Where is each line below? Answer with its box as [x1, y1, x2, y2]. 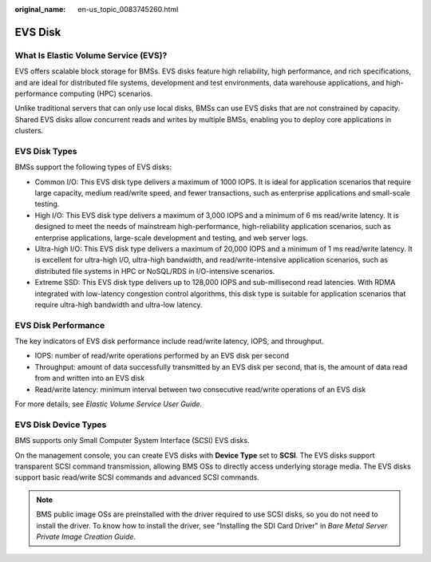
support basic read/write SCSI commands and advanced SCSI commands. [14, 473, 259, 482]
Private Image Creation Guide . [36, 532, 136, 541]
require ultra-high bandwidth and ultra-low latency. [34, 299, 203, 309]
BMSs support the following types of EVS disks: [14, 162, 172, 172]
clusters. [14, 126, 44, 136]
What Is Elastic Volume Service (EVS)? [14, 49, 168, 61]
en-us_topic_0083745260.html [77, 5, 179, 14]
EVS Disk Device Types [14, 419, 107, 430]
